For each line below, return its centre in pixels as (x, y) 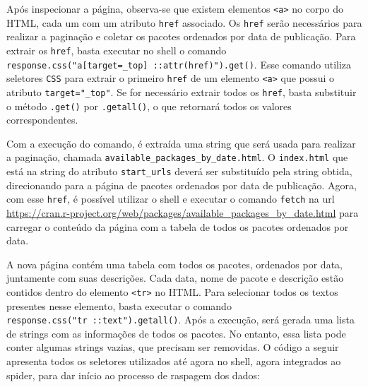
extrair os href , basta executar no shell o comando (117, 50)
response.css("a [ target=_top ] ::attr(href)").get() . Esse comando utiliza (179, 64)
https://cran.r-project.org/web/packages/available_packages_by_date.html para (183, 212)
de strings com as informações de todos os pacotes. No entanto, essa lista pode (176, 333)
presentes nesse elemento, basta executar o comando (119, 305)
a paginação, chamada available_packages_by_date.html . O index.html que (177, 157)
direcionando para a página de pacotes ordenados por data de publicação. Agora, (182, 185)
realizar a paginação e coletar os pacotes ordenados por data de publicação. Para (181, 36)
